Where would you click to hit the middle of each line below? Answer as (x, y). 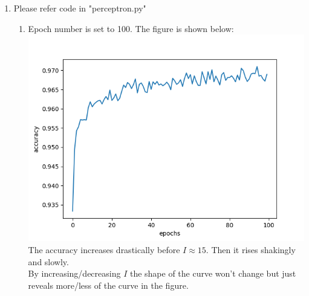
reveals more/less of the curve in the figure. (108, 285)
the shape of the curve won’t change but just (213, 273)
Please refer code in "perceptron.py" (80, 8)
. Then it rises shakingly (251, 250)
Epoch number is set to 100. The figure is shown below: (131, 28)
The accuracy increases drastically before (104, 250)
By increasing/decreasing (74, 273)
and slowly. (48, 261)
